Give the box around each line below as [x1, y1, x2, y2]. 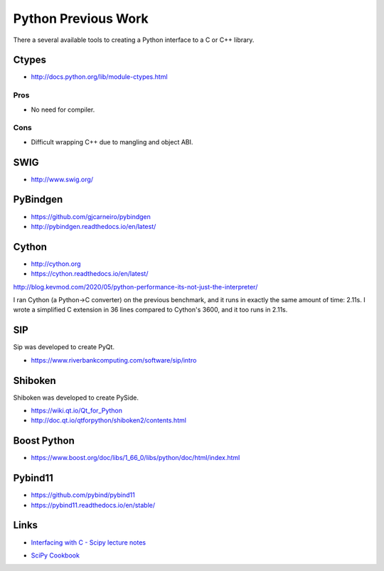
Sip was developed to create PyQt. [13, 343, 115, 351]
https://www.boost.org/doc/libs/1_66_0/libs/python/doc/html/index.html [31, 454, 240, 462]
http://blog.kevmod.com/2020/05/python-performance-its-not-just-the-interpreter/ [13, 282, 258, 291]
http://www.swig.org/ [31, 175, 94, 183]
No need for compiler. [31, 105, 95, 114]
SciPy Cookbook [31, 551, 80, 560]
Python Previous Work [13, 11, 149, 26]
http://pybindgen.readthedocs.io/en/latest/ [31, 222, 156, 230]
